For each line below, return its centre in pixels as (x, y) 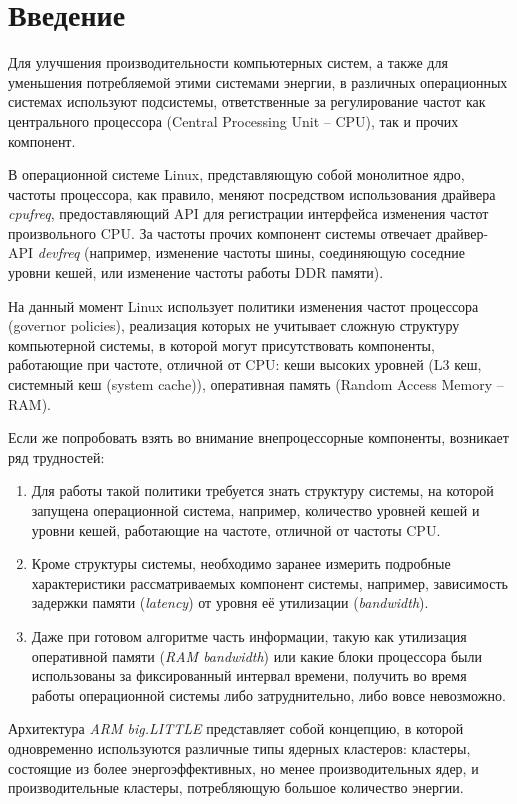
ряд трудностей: (56, 456)
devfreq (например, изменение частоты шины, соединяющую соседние (251, 252)
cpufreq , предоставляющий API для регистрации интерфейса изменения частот (248, 213)
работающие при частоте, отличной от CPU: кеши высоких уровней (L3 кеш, (245, 364)
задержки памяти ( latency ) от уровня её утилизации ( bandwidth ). (230, 602)
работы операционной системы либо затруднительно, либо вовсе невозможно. (268, 694)
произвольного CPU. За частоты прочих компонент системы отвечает (220, 232)
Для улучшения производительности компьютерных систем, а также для (228, 62)
